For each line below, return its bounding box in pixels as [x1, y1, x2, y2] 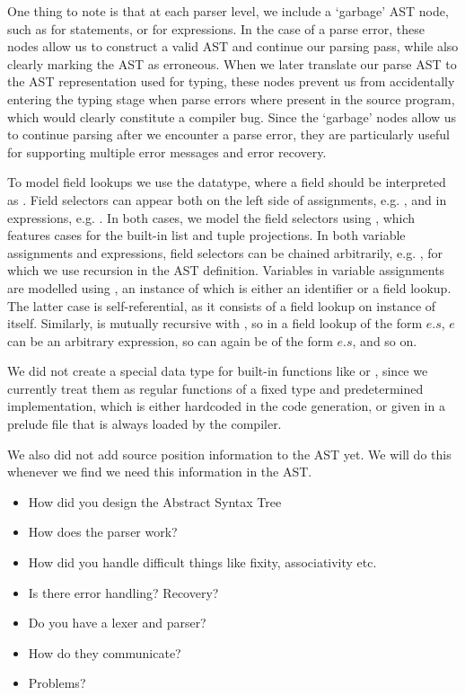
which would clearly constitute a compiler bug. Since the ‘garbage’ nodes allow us [7, 107, 457, 126]
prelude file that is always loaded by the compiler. [7, 414, 282, 433]
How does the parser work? [28, 522, 178, 541]
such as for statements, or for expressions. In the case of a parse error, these [7, 19, 425, 38]
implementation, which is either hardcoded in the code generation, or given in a [7, 397, 445, 415]
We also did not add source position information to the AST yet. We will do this [7, 444, 452, 463]
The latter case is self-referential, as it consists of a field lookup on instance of [7, 296, 436, 315]
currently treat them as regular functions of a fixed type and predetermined [7, 379, 424, 397]
